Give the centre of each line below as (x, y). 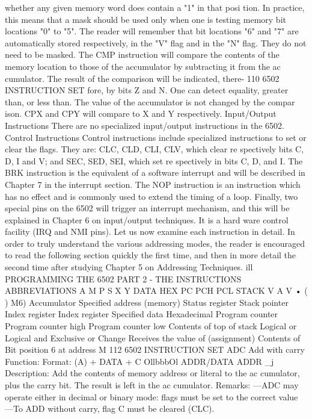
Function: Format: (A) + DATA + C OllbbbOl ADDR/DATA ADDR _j (139, 361)
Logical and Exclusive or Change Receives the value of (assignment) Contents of (153, 337)
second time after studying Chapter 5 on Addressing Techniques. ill (129, 267)
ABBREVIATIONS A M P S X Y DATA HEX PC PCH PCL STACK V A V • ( (156, 290)
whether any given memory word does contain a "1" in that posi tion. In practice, (155, 7)
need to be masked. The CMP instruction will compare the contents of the (142, 54)
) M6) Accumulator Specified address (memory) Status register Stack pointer (147, 302)
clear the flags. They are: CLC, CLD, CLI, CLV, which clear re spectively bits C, (154, 149)
